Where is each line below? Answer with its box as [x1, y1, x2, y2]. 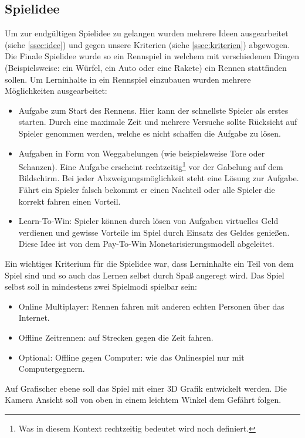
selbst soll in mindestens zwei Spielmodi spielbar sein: [5, 280, 198, 293]
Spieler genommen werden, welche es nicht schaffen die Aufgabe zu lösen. [18, 127, 281, 139]
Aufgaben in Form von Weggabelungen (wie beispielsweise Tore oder [18, 147, 265, 159]
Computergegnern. [18, 362, 85, 375]
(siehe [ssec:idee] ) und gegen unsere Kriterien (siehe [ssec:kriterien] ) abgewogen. [5, 38, 290, 50]
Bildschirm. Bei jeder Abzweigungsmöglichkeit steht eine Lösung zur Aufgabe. [18, 172, 299, 184]
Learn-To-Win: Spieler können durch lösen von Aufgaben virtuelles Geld [18, 215, 279, 227]
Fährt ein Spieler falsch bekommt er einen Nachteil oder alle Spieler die [18, 183, 275, 195]
